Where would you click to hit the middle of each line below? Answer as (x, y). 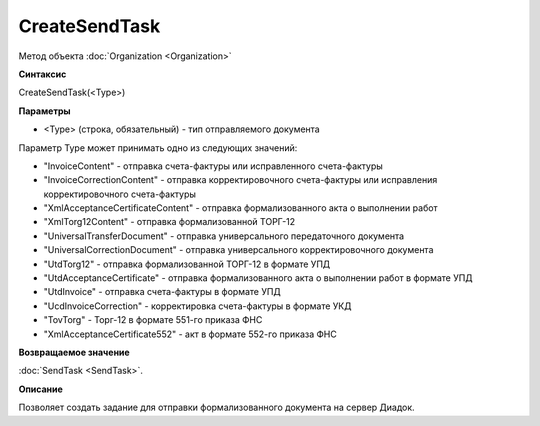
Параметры (44, 111)
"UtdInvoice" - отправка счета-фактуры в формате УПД (162, 292)
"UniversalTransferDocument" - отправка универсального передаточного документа (224, 236)
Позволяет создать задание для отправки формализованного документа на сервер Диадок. (216, 407)
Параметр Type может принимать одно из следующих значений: (158, 147)
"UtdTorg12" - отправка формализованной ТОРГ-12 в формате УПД (187, 264)
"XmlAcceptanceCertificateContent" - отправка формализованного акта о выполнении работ (241, 208)
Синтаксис (42, 74)
